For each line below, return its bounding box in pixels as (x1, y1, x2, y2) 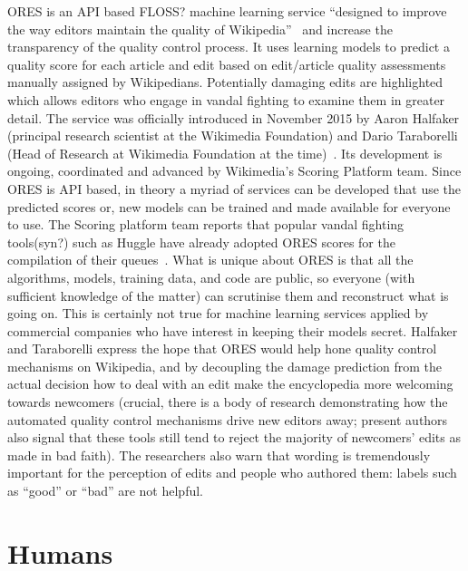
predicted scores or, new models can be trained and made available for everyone (7, 197, 451, 216)
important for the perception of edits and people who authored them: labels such (7, 463, 457, 482)
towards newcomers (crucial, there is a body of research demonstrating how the (7, 392, 448, 411)
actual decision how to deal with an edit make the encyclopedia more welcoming (7, 374, 453, 393)
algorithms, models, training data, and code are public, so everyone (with (7, 267, 415, 286)
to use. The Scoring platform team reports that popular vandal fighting (7, 215, 405, 234)
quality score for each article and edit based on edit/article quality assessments (7, 54, 446, 73)
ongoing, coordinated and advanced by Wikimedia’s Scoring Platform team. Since (7, 161, 462, 180)
